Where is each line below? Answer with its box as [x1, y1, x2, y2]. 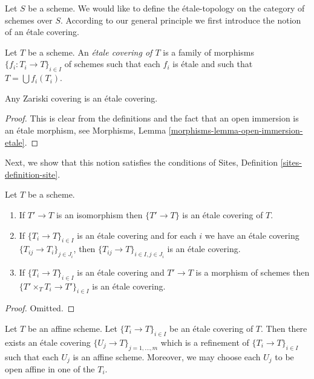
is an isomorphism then [56, 208, 143, 221]
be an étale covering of [169, 322, 253, 334]
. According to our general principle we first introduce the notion [60, 13, 301, 26]
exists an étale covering [5, 335, 91, 348]
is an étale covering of [182, 208, 263, 221]
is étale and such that [172, 57, 253, 70]
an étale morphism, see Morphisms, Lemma [5, 123, 166, 136]
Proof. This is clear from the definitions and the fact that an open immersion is [5, 112, 299, 125]
